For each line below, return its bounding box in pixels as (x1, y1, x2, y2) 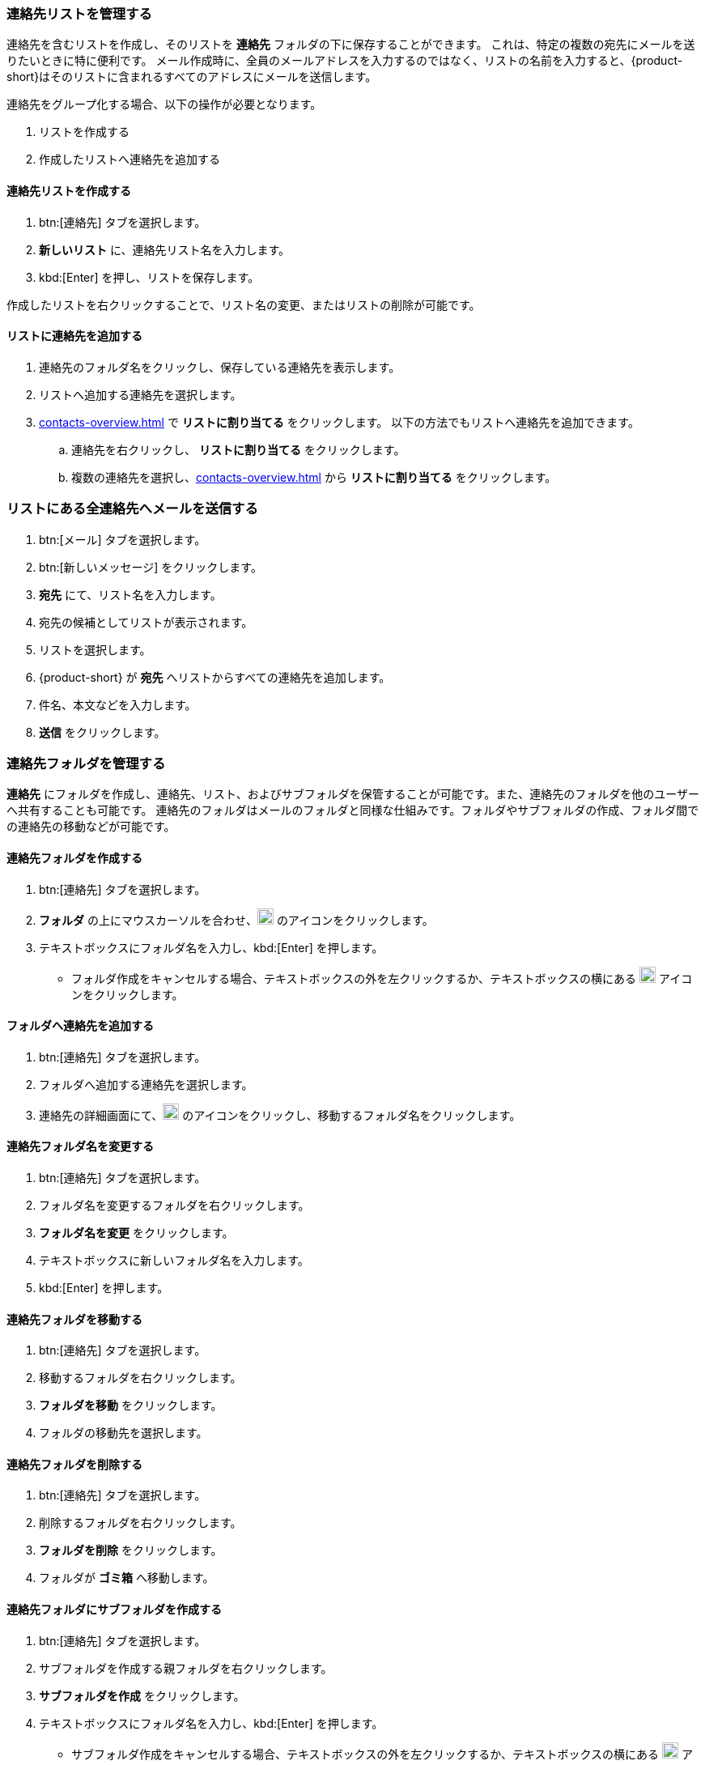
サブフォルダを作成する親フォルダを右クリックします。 (39, 1661, 333, 1675)
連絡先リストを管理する (6, 6, 152, 22)
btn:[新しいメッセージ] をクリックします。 (39, 559, 262, 574)
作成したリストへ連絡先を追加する (39, 152, 220, 167)
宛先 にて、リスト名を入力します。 (39, 587, 222, 602)
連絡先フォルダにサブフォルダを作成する (6, 1602, 222, 1617)
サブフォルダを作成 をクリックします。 (39, 1688, 245, 1703)
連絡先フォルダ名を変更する (6, 1139, 154, 1154)
